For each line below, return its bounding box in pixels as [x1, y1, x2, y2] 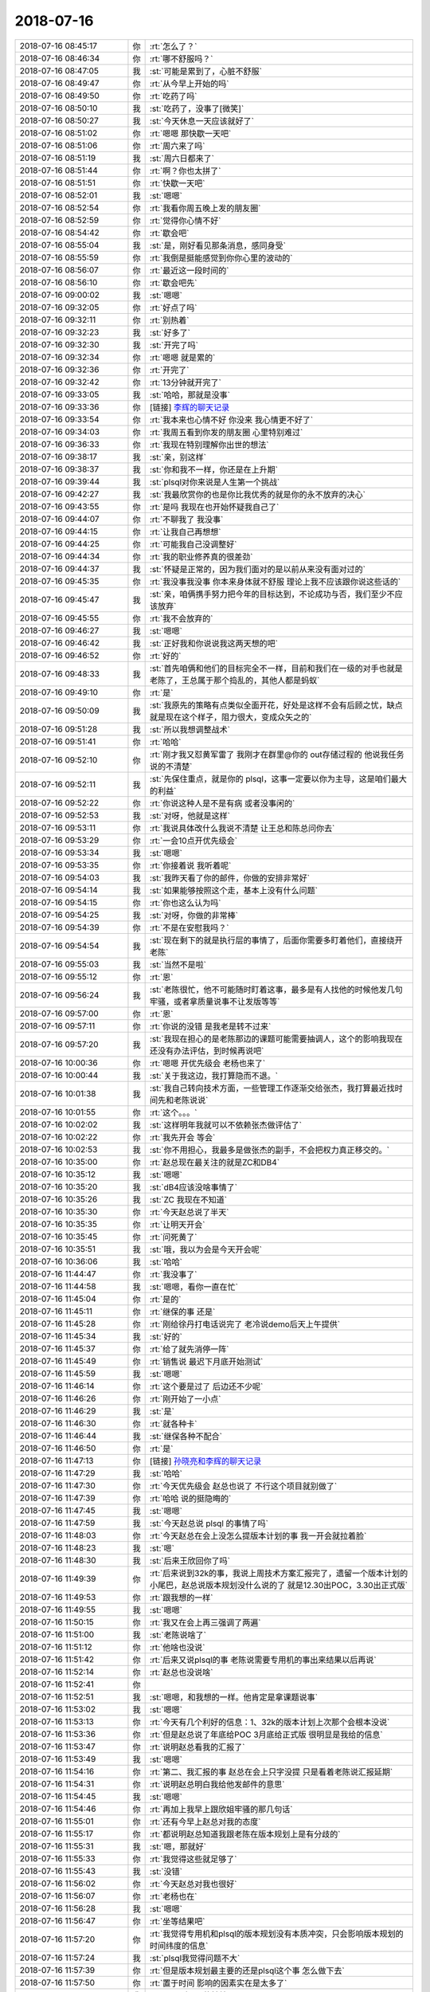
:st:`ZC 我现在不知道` [149, 1194, 227, 1205]
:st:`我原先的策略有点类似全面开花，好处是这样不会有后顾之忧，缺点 [149, 700, 403, 711]
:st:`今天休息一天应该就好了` [149, 116, 255, 127]
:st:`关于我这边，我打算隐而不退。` [149, 1070, 279, 1081]
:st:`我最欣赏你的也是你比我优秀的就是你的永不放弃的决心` [149, 488, 366, 500]
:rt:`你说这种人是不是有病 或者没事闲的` [149, 798, 295, 809]
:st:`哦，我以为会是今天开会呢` [149, 1244, 263, 1255]
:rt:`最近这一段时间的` [149, 265, 229, 276]
